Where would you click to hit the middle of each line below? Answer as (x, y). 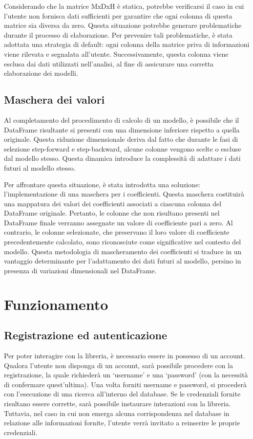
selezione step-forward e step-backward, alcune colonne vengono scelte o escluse (123, 148)
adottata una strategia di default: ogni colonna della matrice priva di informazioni (127, 44)
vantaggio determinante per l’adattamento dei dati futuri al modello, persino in (123, 261)
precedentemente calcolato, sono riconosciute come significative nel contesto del (123, 242)
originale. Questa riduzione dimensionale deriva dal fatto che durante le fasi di (121, 139)
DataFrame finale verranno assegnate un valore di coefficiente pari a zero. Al (118, 222)
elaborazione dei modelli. (41, 73)
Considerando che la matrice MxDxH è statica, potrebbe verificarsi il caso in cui (124, 6)
